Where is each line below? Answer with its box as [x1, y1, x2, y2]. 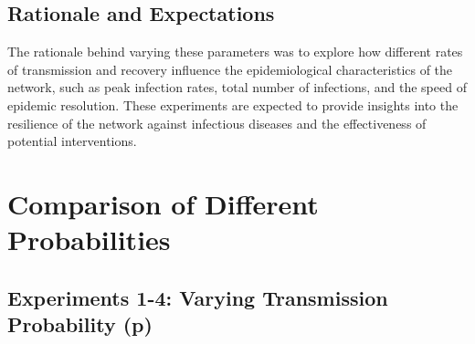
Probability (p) [7, 310, 153, 339]
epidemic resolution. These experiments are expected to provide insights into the [7, 95, 459, 114]
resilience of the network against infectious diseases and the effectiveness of [7, 113, 427, 132]
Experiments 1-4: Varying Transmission [7, 283, 388, 311]
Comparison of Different [7, 184, 319, 222]
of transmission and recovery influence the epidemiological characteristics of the [7, 59, 453, 78]
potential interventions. [7, 131, 137, 151]
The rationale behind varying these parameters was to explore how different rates [7, 42, 463, 61]
